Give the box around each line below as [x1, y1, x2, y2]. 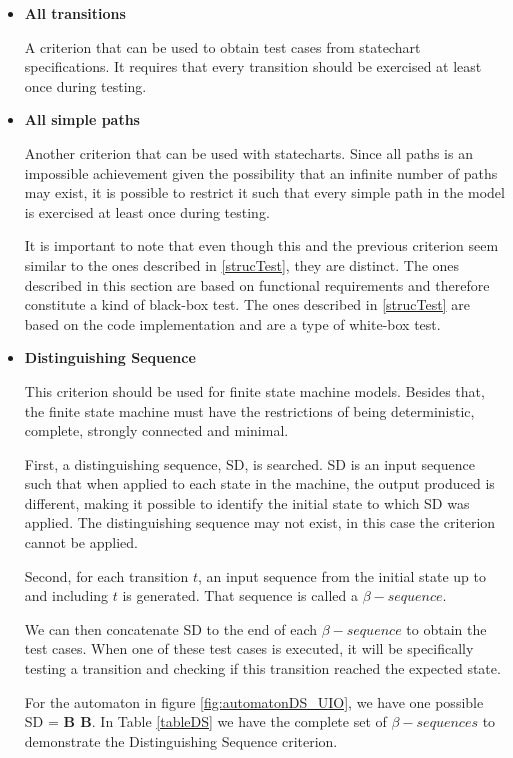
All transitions [24, 3, 126, 23]
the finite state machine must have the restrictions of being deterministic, [24, 400, 475, 421]
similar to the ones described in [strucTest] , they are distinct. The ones [24, 254, 460, 275]
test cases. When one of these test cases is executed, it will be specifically [24, 638, 474, 659]
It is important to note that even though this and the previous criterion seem [24, 235, 499, 256]
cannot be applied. [24, 532, 138, 553]
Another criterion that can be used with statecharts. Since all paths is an [24, 142, 473, 163]
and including [24, 585, 109, 606]
